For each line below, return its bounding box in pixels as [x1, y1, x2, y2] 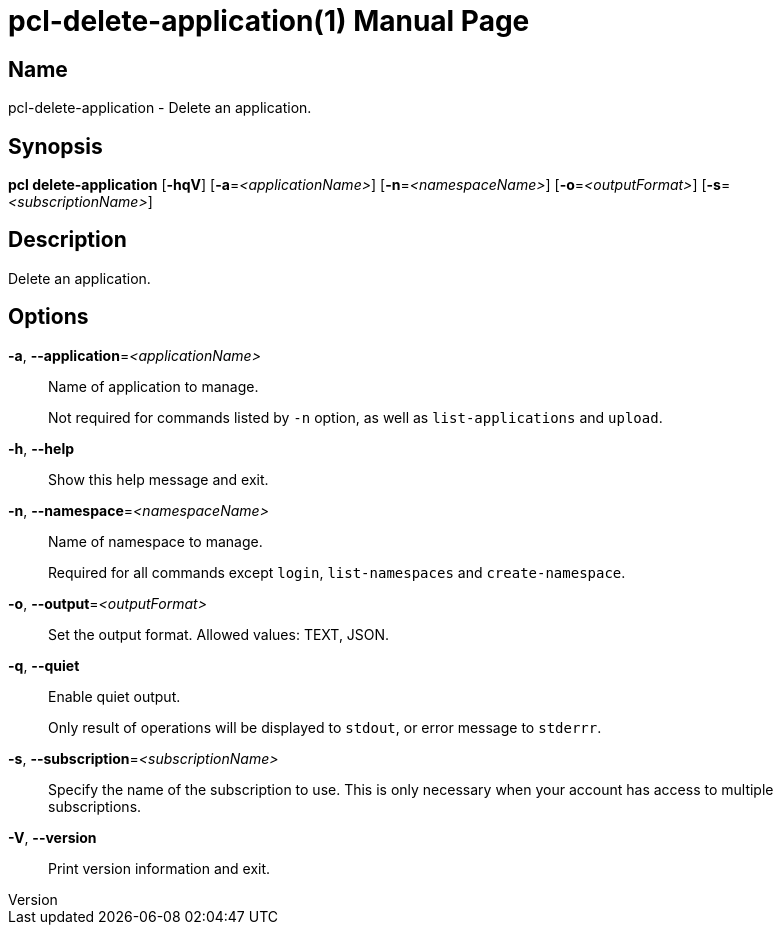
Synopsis [8, 133, 103, 159]
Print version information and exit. [48, 859, 271, 877]
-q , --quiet [8, 656, 80, 674]
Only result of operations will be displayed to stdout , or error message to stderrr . [48, 718, 602, 736]
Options [8, 304, 89, 330]
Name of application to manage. [48, 377, 259, 395]
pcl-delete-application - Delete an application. [8, 99, 312, 117]
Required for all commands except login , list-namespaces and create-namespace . [48, 563, 626, 581]
